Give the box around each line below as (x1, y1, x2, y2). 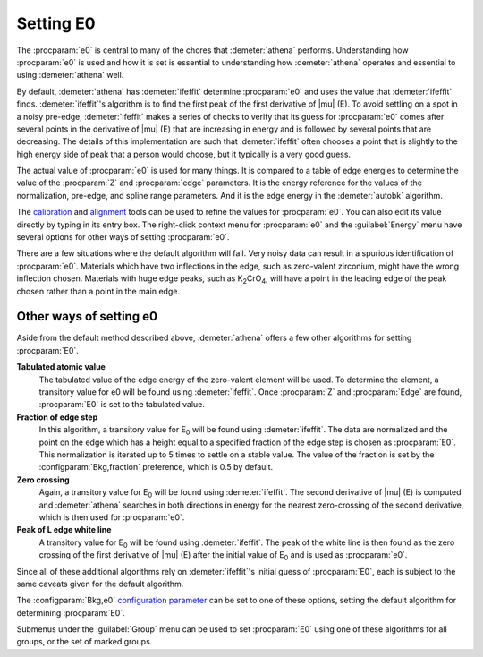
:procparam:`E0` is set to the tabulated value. (38, 399, 206, 410)
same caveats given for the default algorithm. (16, 578, 184, 589)
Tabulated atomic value (16, 362, 106, 372)
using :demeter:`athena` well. (16, 70, 124, 81)
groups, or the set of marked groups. (16, 636, 153, 647)
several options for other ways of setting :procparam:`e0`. (16, 232, 230, 243)
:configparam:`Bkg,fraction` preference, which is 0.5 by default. (38, 462, 273, 473)
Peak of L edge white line (16, 525, 112, 535)
